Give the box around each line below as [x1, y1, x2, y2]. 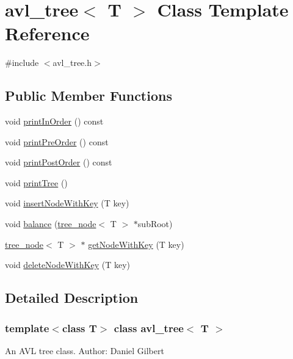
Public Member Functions [5, 86, 172, 105]
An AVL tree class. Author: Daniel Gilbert [5, 344, 164, 357]
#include [5, 56, 39, 69]
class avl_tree [114, 320, 184, 335]
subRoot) [137, 217, 173, 230]
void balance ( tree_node [5, 217, 96, 230]
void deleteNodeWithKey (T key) [5, 258, 130, 271]
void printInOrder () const [5, 115, 104, 128]
